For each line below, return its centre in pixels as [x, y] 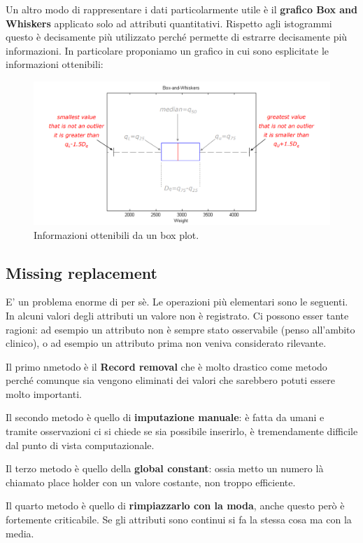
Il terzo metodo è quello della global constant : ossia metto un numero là [165, 468]
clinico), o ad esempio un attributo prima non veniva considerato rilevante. [166, 343]
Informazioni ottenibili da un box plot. [116, 234]
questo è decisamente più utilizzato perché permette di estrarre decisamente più [177, 37]
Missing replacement [81, 272]
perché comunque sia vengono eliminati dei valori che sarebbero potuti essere [171, 380]
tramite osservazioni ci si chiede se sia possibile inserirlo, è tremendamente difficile [182, 431]
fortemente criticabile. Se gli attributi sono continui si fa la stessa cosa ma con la [179, 520]
